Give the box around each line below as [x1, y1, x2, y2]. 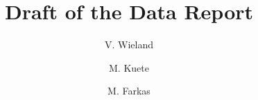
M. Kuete [109, 60, 149, 74]
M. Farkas [108, 83, 150, 98]
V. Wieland [104, 37, 153, 52]
